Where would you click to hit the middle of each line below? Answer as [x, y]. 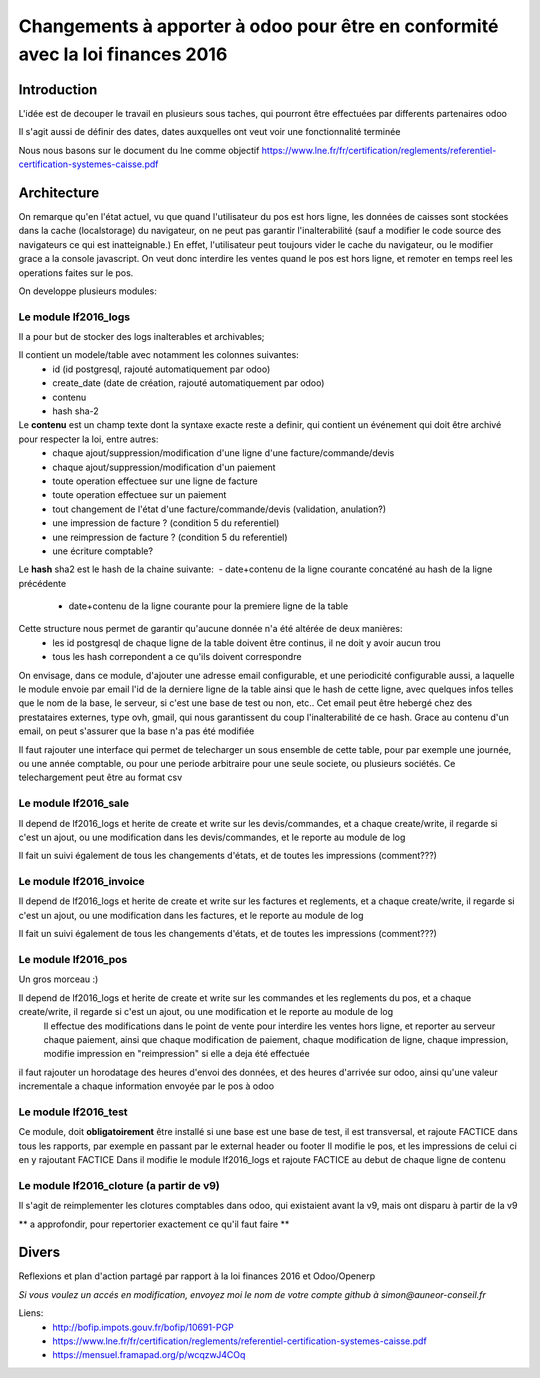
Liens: [31, 1313]
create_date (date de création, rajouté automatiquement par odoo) [188, 383]
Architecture [59, 192]
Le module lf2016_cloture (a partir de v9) [119, 1185]
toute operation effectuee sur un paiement [139, 495]
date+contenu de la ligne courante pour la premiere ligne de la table [208, 606]
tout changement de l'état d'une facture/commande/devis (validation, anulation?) [219, 509]
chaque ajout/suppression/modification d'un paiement [164, 467]
